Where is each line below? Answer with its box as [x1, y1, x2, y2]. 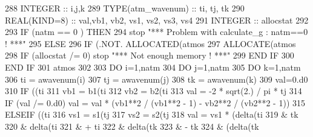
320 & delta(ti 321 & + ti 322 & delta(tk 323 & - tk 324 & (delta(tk [5, 119, 259, 132]
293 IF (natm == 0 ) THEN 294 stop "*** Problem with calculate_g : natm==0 [5, 25, 308, 38]
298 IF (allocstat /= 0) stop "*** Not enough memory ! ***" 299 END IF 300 [5, 49, 294, 62]
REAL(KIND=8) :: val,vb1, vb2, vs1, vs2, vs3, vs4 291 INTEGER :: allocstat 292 [5, 13, 309, 26]
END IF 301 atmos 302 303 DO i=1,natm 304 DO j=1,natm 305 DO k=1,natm [5, 60, 301, 73]
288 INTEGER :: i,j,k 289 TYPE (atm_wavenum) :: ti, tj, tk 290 [5, 2, 245, 14]
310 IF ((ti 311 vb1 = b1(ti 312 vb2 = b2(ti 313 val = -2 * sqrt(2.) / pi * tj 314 [5, 84, 302, 97]
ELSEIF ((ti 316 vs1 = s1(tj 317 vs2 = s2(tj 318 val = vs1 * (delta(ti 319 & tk [5, 108, 298, 121]
